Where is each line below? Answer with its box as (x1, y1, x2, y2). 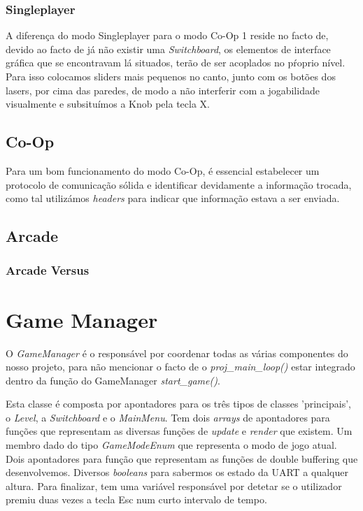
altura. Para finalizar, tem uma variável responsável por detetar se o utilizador (6, 478, 342, 493)
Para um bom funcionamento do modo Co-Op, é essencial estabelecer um (6, 163, 320, 178)
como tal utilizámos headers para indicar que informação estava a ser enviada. (6, 191, 340, 206)
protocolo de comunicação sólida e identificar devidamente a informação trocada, (6, 177, 352, 192)
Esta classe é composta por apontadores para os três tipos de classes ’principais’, (6, 396, 351, 411)
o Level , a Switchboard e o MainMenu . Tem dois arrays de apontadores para (6, 410, 330, 424)
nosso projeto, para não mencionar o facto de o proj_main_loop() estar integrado (6, 359, 355, 374)
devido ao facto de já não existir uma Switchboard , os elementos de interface (6, 41, 331, 56)
